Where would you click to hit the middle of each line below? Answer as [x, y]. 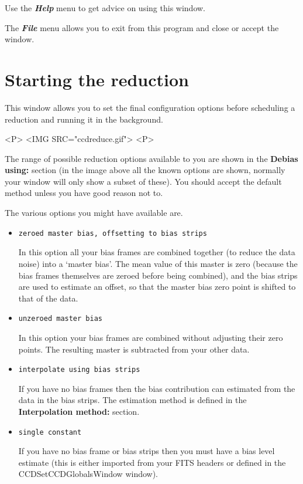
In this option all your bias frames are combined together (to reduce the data [157, 252]
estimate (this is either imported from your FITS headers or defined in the [152, 462]
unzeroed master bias [60, 319]
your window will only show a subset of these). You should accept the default [143, 181]
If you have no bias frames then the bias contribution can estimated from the [157, 388]
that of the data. [48, 298]
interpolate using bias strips [79, 370]
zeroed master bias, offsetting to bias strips [113, 233]
